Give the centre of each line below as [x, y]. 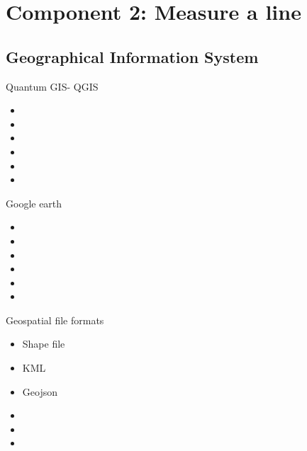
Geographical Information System [132, 56]
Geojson [40, 391]
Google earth [34, 203]
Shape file [44, 344]
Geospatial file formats [55, 320]
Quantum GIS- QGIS [52, 86]
